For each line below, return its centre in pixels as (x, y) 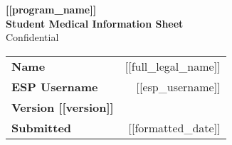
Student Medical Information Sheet (95, 23)
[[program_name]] (51, 9)
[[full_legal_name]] (173, 66)
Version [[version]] (63, 107)
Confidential (32, 37)
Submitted (42, 127)
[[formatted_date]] (174, 127)
